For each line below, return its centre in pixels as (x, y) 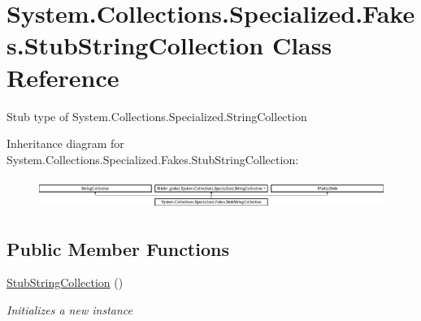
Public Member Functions (118, 248)
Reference (63, 77)
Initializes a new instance (69, 310)
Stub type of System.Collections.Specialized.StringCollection (157, 116)
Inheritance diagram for (65, 143)
